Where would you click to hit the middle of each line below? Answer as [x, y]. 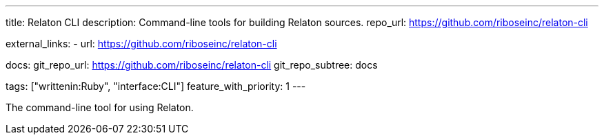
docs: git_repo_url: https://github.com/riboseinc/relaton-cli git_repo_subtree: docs [192, 65]
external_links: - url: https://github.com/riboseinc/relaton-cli [141, 44]
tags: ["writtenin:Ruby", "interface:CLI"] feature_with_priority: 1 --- [156, 86]
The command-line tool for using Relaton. [100, 107]
